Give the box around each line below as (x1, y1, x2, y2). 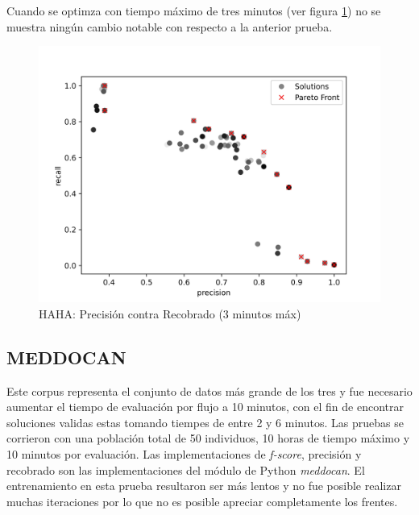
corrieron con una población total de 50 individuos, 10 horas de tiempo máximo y (6, 430, 410, 446)
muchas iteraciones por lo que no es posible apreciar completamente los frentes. (6, 492, 398, 509)
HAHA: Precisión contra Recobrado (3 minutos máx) (39, 305, 301, 322)
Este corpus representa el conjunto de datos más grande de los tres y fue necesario (6, 382, 413, 399)
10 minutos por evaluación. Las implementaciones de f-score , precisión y (6, 445, 362, 462)
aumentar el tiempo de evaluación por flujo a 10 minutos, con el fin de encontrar (6, 398, 404, 415)
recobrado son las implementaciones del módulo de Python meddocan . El (6, 461, 365, 478)
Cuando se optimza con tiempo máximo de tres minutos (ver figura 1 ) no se (6, 2, 381, 19)
